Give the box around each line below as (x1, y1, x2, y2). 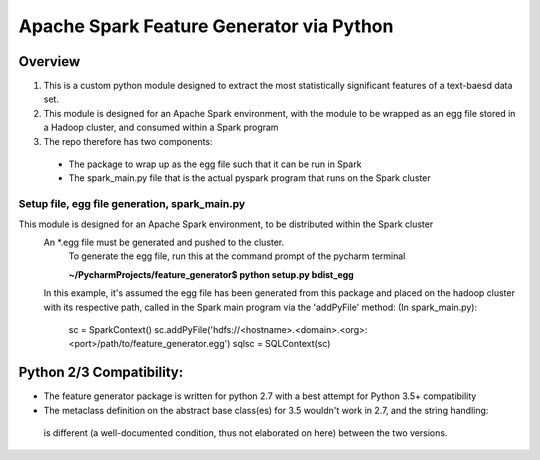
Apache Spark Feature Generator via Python (18, 15, 394, 37)
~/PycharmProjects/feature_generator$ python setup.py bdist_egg (68, 268, 354, 280)
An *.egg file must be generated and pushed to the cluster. (43, 236, 285, 248)
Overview (18, 53, 81, 70)
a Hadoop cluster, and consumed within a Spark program (43, 121, 279, 134)
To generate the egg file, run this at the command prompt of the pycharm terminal (68, 250, 406, 262)
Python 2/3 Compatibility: (18, 364, 184, 381)
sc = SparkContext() (68, 323, 153, 335)
